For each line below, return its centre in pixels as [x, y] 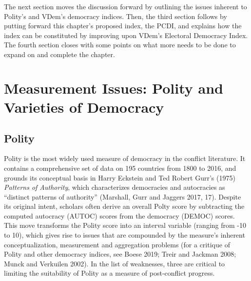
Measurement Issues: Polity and [114, 88]
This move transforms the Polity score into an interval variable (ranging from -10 [125, 225]
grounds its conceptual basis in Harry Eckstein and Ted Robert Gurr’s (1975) [120, 177]
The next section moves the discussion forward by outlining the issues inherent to [125, 6]
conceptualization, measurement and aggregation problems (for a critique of [117, 244]
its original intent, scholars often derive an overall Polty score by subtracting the [124, 206]
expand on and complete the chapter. [59, 54]
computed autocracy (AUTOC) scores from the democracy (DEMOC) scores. [119, 215]
